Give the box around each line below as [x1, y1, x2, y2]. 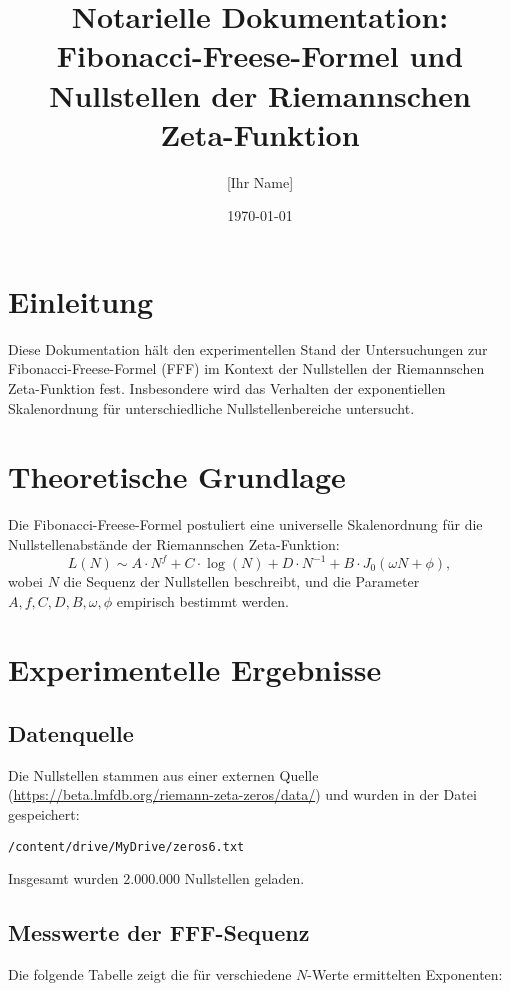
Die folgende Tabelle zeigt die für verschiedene [8, 964, 292, 984]
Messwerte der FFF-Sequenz [8, 917, 310, 948]
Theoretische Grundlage [8, 456, 346, 497]
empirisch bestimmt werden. [116, 590, 289, 611]
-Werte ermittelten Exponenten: [307, 964, 503, 984]
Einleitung [8, 280, 154, 321]
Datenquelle [8, 717, 134, 748]
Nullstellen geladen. [184, 868, 305, 889]
